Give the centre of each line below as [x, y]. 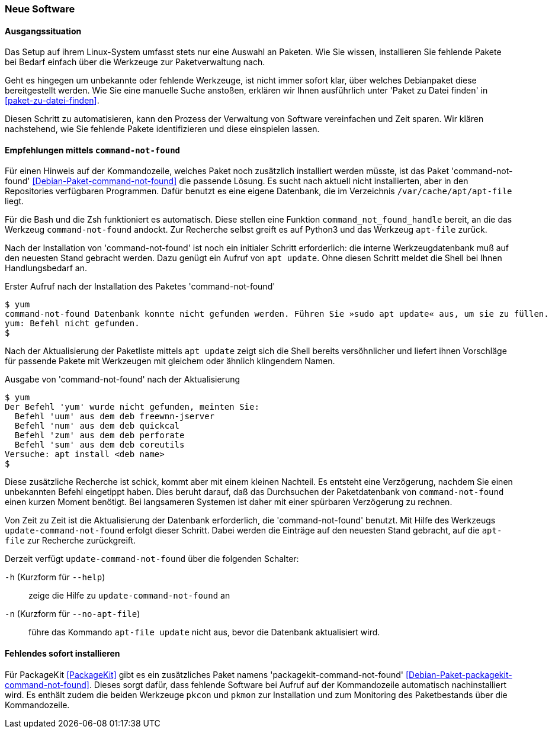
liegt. [15, 201]
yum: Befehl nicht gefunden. [72, 324]
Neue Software [40, 9]
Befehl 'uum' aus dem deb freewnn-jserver [115, 417]
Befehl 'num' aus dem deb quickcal [97, 426]
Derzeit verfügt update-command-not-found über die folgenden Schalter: [152, 559]
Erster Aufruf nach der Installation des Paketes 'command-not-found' [140, 287]
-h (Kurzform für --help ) [55, 577]
